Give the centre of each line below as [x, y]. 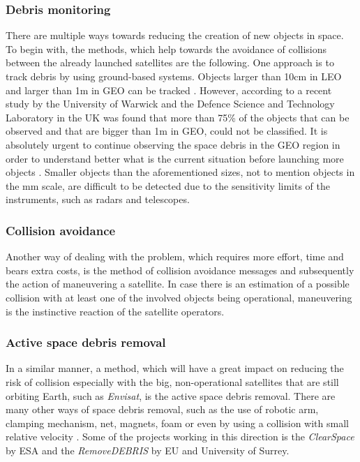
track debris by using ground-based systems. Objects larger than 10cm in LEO [174, 76]
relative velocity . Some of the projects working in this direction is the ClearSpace [180, 437]
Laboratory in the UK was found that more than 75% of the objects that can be [178, 117]
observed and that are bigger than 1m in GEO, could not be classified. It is [167, 131]
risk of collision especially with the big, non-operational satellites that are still [172, 381]
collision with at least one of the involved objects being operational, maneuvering [179, 297]
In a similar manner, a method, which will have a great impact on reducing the [175, 368]
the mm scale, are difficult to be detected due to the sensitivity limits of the [168, 185]
